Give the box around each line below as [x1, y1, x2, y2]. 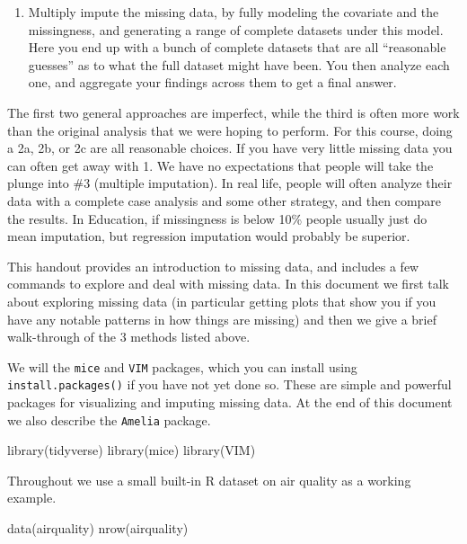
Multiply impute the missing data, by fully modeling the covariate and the [28, 3, 439, 21]
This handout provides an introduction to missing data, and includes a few [7, 256, 419, 275]
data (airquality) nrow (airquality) [7, 519, 189, 538]
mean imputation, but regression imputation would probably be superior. [7, 227, 410, 245]
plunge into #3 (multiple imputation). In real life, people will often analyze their [7, 174, 453, 192]
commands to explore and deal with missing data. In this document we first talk [7, 274, 450, 293]
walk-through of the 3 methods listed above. [7, 327, 251, 346]
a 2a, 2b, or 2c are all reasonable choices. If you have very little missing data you [7, 138, 453, 157]
